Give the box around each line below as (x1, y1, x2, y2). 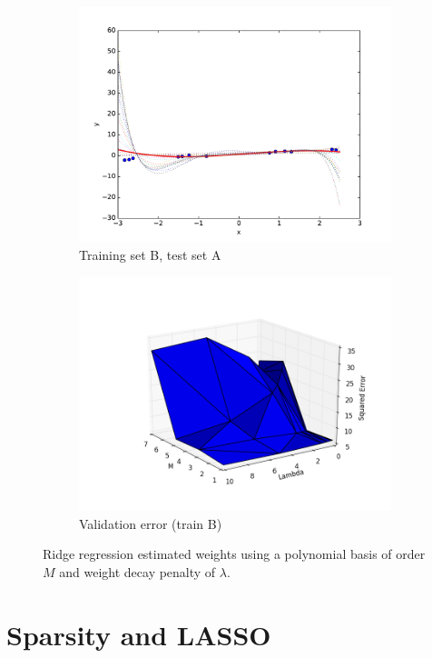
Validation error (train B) (79, 513, 222, 533)
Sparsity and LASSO (6, 615, 271, 653)
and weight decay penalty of (59, 562, 216, 581)
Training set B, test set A (79, 244, 221, 264)
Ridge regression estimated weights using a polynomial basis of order (43, 544, 426, 563)
